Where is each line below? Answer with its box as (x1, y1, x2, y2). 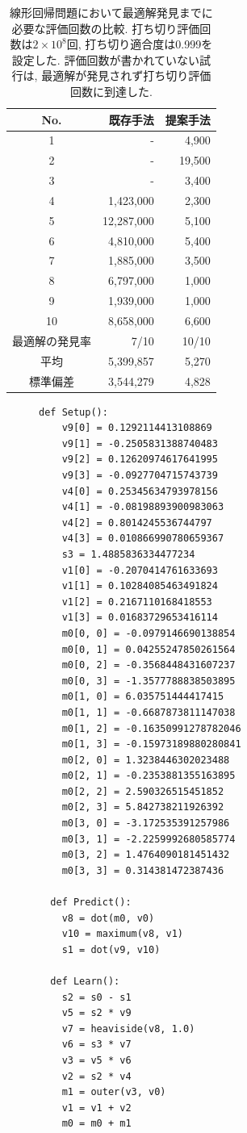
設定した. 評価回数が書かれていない (11, 51, 199, 68)
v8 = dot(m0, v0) (61, 912, 155, 924)
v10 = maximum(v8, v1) (61, 928, 183, 940)
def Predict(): (50, 897, 132, 909)
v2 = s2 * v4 (61, 1070, 132, 1082)
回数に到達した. (69, 82, 153, 99)
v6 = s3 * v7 (61, 1039, 132, 1051)
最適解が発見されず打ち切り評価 (41, 67, 211, 84)
